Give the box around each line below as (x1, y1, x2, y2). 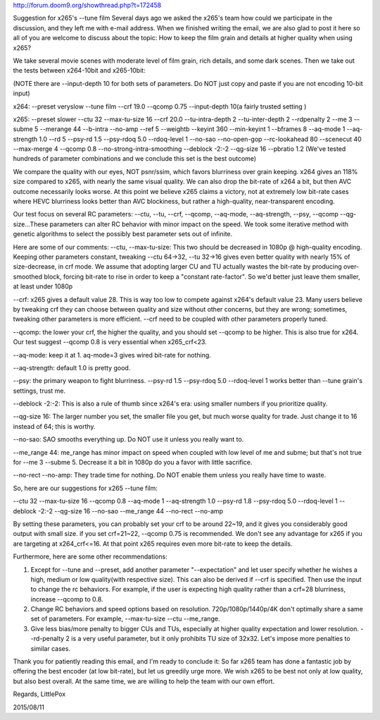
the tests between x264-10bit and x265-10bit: (13, 66, 146, 75)
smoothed (13, 272, 43, 281)
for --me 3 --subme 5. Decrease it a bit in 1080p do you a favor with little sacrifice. (13, 458, 253, 467)
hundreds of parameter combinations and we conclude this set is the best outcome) (13, 154, 257, 163)
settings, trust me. (13, 386, 66, 395)
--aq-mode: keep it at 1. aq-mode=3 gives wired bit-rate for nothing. (13, 350, 211, 359)
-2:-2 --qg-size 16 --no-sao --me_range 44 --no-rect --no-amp (37, 506, 224, 515)
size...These (13, 219, 49, 228)
